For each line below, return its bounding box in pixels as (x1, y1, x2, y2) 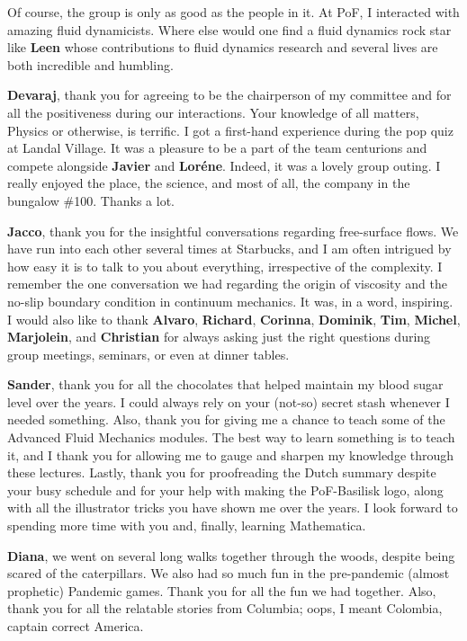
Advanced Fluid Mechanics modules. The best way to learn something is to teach (7, 428, 455, 447)
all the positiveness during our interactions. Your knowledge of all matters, (7, 102, 419, 121)
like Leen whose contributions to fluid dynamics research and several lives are (7, 38, 438, 57)
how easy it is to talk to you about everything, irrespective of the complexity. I (7, 256, 443, 275)
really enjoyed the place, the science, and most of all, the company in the (7, 174, 410, 192)
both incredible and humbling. (7, 55, 174, 74)
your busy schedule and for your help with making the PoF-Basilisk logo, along (7, 480, 444, 499)
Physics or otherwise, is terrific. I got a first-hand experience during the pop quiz (7, 120, 454, 139)
